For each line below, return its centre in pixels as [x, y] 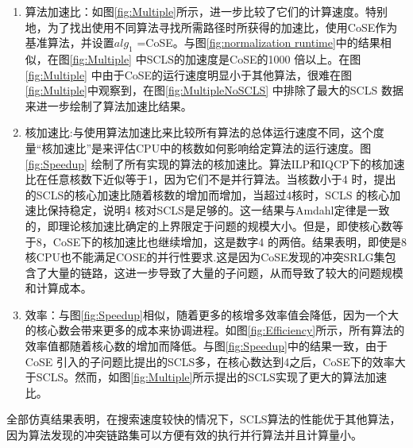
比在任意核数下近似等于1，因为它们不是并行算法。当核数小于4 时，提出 [210, 179]
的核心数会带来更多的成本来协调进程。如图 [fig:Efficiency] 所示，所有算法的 [215, 330]
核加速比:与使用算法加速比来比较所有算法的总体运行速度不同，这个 [199, 132]
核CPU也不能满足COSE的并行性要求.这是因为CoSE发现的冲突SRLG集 [205, 257]
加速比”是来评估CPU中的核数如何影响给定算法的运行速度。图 [212, 147]
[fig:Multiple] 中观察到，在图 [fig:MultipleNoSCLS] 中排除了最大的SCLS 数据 [214, 90]
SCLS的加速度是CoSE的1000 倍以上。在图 [254, 58]
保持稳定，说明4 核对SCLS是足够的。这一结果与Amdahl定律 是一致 [218, 210]
